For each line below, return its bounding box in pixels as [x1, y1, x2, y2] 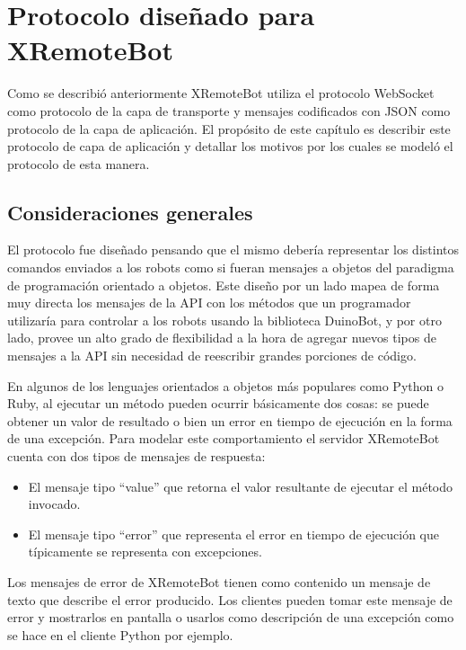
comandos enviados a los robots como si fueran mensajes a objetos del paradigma [7, 258, 454, 277]
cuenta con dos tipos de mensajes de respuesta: [7, 447, 266, 466]
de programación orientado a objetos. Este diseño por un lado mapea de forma [7, 275, 440, 294]
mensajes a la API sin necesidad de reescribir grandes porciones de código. [7, 346, 417, 365]
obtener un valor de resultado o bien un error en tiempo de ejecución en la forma [7, 411, 453, 430]
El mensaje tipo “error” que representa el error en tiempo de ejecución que [28, 524, 439, 543]
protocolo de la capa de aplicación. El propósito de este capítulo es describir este [7, 119, 451, 138]
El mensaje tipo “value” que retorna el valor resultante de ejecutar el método [28, 476, 453, 495]
